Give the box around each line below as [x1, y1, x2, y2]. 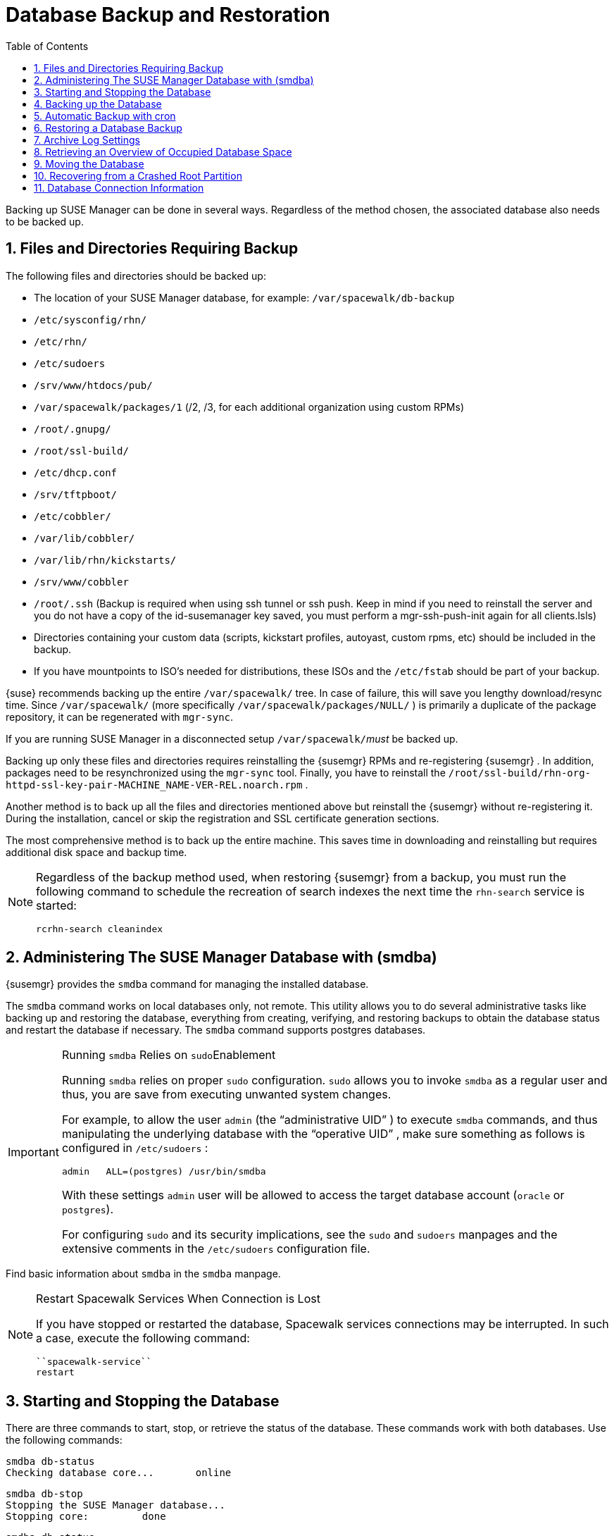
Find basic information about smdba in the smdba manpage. [6, 1268, 281, 1280]
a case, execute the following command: [36, 1331, 250, 1346]
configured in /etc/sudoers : [61, 1141, 208, 1156]
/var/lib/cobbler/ [34, 532, 135, 544]
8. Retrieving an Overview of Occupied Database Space [34, 145, 292, 158]
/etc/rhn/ [34, 335, 87, 347]
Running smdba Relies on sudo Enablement [61, 1048, 276, 1063]
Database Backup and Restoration [6, 3, 330, 27]
